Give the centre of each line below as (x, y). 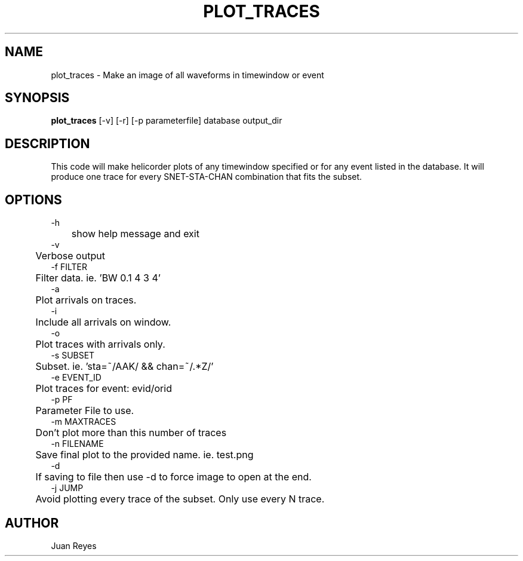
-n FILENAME (77, 444)
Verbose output (70, 256)
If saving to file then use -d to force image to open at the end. (173, 477)
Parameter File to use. (85, 411)
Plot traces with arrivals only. (100, 344)
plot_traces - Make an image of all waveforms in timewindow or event (187, 75)
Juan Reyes (74, 545)
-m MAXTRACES (84, 422)
